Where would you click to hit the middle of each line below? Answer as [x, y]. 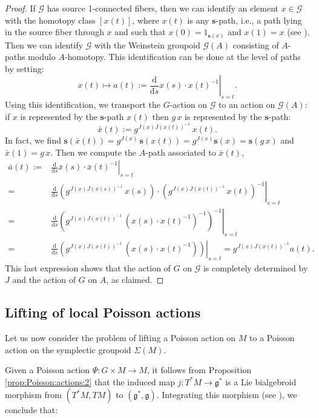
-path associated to [181, 152]
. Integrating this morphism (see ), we [227, 395]
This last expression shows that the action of [88, 267]
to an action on [247, 104]
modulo [42, 57]
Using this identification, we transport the [83, 104]
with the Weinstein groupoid [147, 45]
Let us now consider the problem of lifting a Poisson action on [120, 337]
